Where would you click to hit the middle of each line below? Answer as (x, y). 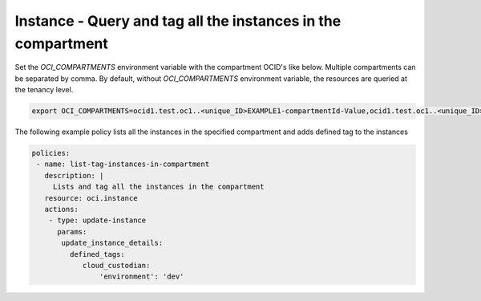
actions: (62, 209)
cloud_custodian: (116, 265)
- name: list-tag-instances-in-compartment (123, 164)
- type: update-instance (97, 220)
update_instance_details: (112, 243)
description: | (74, 175)
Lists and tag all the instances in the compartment (158, 187)
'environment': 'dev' (141, 277)
